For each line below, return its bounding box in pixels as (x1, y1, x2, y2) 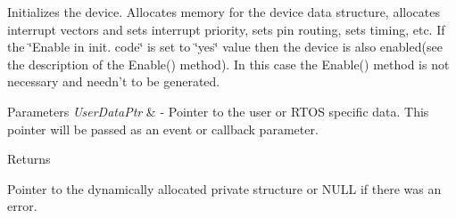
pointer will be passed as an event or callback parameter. (7, 119, 319, 138)
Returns (7, 149, 51, 168)
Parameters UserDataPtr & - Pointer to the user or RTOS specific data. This (7, 101, 429, 120)
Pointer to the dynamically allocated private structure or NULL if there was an (7, 179, 442, 198)
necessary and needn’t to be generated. (7, 72, 220, 91)
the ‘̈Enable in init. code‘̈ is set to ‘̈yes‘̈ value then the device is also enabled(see (7, 37, 443, 56)
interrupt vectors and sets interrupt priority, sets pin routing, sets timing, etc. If (7, 20, 445, 38)
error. (7, 197, 37, 215)
